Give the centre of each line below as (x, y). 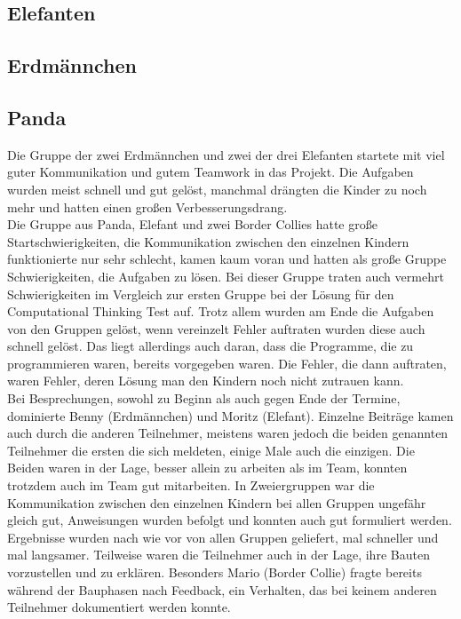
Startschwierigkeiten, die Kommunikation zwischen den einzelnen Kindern (208, 241)
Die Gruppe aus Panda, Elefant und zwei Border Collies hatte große (192, 224)
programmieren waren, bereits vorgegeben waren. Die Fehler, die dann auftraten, (227, 363)
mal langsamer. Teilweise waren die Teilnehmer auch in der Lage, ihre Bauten (219, 555)
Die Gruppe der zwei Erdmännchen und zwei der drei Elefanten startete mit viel (226, 154)
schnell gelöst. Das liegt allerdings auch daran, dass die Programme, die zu (211, 346)
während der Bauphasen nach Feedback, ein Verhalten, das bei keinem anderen (222, 589)
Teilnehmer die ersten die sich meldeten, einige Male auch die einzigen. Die (211, 450)
